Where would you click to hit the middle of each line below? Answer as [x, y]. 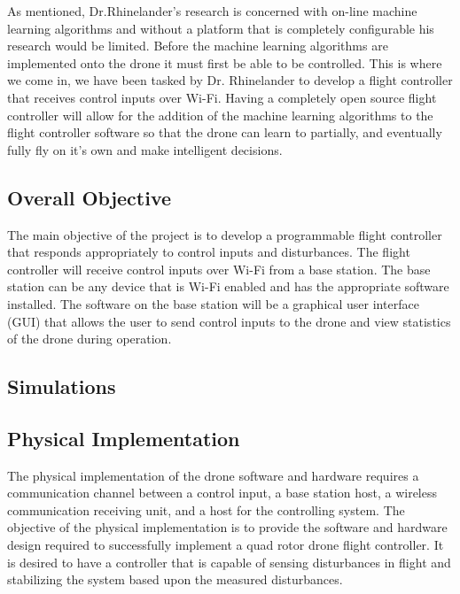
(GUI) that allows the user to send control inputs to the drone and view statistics [229, 321]
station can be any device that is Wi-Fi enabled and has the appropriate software [228, 286]
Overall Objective [90, 197]
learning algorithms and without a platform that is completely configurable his [221, 28]
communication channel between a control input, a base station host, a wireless [222, 493]
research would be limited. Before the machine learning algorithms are [198, 46]
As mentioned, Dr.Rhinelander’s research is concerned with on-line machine [212, 11]
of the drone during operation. [90, 339]
